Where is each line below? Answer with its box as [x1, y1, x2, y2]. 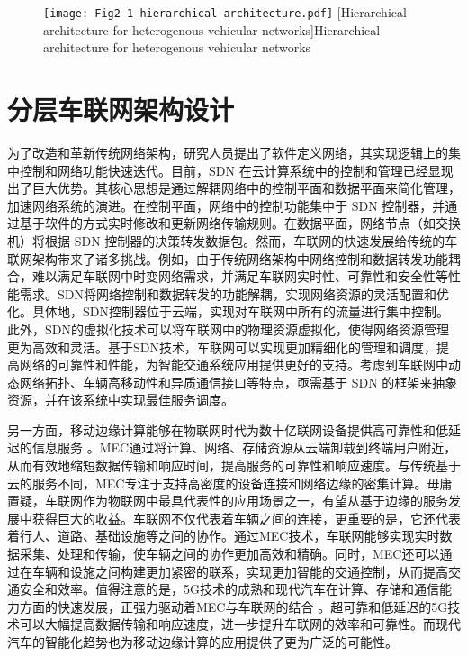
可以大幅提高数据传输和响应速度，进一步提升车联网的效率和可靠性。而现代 [19, 615, 461, 634]
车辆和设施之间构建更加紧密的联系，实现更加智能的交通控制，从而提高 [31, 561, 448, 580]
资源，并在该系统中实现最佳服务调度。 [7, 390, 234, 409]
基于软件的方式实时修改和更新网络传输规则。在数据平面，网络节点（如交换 [19, 214, 461, 233]
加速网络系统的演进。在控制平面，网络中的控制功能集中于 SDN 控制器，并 [7, 196, 445, 214]
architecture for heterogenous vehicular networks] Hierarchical [43, 20, 381, 39]
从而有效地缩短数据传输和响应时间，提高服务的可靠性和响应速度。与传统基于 [7, 456, 461, 475]
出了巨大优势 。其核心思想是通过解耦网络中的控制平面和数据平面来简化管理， [7, 178, 461, 197]
